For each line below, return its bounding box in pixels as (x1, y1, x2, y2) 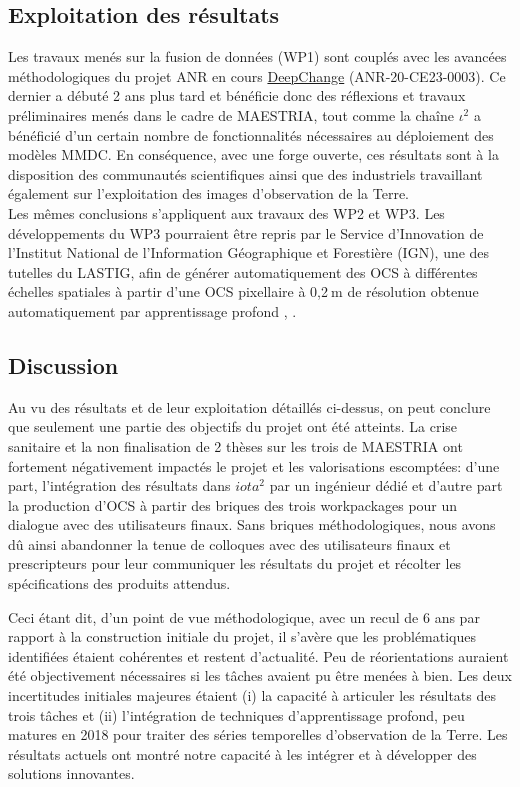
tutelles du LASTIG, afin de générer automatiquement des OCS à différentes (8, 261, 478, 282)
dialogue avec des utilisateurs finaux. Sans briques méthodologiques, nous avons (8, 514, 496, 535)
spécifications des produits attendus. (8, 573, 231, 594)
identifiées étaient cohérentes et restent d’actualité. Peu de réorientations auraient (8, 645, 509, 666)
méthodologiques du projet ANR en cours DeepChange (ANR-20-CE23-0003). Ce (8, 65, 506, 86)
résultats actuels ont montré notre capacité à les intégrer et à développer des (8, 743, 477, 764)
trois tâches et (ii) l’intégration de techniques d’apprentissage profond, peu (8, 704, 465, 725)
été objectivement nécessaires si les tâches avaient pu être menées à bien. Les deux (8, 665, 512, 686)
